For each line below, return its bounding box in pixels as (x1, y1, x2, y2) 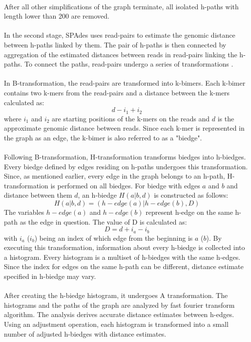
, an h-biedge (78, 190, 117, 200)
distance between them (4, 190, 72, 200)
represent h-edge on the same (146, 206, 233, 217)
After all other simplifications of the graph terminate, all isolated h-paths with (4, 1, 239, 11)
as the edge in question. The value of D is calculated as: (20, 216, 187, 227)
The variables (4, 206, 44, 217)
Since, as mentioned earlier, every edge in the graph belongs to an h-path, (4, 171, 225, 181)
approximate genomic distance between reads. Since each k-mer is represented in (4, 123, 245, 133)
